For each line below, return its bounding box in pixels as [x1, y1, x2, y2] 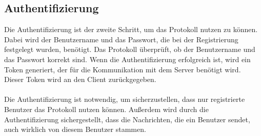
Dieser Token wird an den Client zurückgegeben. [4, 74, 156, 85]
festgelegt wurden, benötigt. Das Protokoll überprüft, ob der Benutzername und [4, 44, 255, 55]
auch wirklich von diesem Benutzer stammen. [4, 124, 146, 134]
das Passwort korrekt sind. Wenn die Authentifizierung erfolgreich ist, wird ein [4, 53, 251, 64]
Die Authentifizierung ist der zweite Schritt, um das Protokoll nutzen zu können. [4, 24, 258, 35]
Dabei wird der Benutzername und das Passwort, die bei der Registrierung [4, 34, 238, 44]
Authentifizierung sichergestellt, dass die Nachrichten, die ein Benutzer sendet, [4, 114, 250, 124]
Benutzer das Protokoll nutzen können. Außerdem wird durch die [4, 103, 209, 114]
